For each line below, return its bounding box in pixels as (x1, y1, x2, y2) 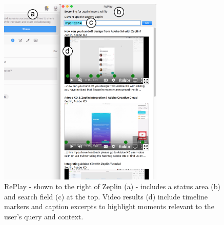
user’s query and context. (4, 211, 84, 221)
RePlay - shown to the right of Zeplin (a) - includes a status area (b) (4, 181, 220, 192)
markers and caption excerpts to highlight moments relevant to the (4, 201, 214, 212)
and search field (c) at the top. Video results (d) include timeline (4, 191, 208, 201)
